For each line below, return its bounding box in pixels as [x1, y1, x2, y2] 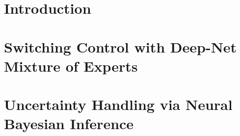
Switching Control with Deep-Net [4, 36, 237, 56]
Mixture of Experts [4, 55, 138, 76]
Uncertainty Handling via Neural [4, 94, 233, 114]
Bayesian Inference [4, 113, 134, 134]
